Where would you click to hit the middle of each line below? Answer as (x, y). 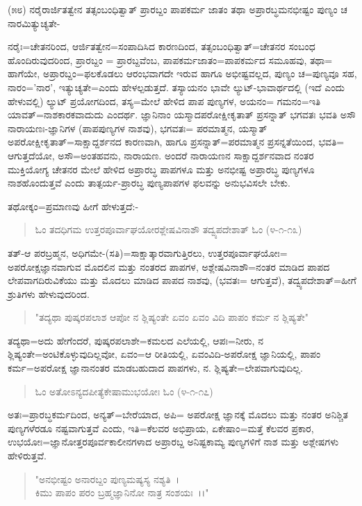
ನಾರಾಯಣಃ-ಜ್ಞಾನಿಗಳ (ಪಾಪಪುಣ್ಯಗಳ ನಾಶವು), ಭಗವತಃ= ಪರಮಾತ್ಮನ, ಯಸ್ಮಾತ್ (138, 128)
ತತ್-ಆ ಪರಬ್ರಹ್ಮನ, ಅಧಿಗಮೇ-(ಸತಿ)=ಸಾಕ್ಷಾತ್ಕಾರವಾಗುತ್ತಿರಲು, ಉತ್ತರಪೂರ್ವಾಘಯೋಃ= (148, 252)
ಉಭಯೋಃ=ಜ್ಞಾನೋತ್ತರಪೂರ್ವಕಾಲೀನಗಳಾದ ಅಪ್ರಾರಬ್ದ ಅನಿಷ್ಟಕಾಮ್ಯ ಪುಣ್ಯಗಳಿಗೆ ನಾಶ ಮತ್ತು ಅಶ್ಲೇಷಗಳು (173, 442)
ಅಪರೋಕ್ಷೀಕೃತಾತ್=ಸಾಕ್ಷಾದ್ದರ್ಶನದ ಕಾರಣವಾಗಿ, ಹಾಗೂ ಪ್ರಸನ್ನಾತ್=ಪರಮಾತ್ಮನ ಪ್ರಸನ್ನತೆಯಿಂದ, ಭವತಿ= (176, 142)
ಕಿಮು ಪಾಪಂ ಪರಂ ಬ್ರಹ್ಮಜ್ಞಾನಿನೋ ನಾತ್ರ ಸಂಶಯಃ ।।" (122, 492)
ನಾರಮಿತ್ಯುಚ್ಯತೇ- (34, 23)
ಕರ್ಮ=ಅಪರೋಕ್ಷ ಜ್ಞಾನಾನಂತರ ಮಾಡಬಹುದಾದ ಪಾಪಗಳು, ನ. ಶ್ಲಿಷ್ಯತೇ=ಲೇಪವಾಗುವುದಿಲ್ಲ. (155, 368)
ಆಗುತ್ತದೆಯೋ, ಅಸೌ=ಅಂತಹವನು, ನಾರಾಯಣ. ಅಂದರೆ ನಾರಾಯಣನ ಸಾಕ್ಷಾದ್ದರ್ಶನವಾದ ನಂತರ (161, 155)
